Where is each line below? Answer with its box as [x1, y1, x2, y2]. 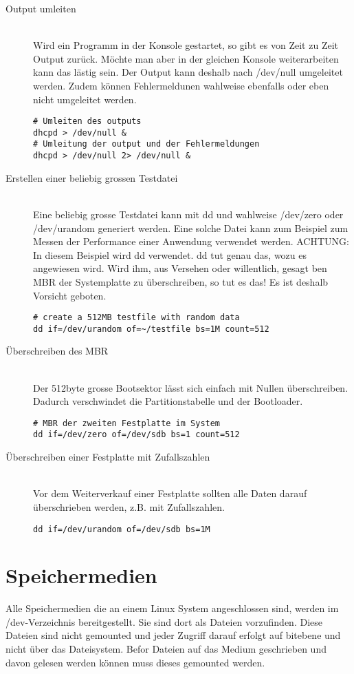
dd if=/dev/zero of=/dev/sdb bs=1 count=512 [33, 430, 240, 440]
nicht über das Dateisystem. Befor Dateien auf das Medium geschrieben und [5, 642, 327, 656]
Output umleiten [5, 1, 76, 15]
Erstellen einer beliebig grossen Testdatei [5, 170, 178, 185]
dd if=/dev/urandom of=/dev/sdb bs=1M [33, 524, 210, 534]
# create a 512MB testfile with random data [33, 313, 240, 323]
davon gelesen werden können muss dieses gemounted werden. [5, 655, 265, 669]
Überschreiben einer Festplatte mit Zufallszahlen [5, 450, 210, 464]
